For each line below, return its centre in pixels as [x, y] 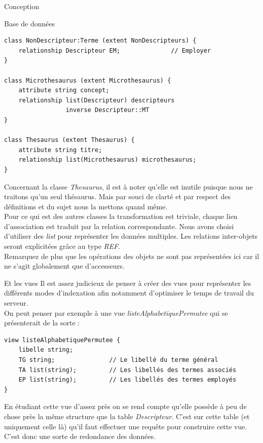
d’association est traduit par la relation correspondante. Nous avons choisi [119, 226]
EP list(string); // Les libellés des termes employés [127, 380]
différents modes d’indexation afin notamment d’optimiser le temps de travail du [129, 293]
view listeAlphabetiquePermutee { [62, 340]
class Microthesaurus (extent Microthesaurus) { [88, 80]
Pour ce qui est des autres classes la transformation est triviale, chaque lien [121, 216]
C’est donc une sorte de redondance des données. [80, 436]
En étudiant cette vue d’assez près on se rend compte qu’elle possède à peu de [125, 406]
